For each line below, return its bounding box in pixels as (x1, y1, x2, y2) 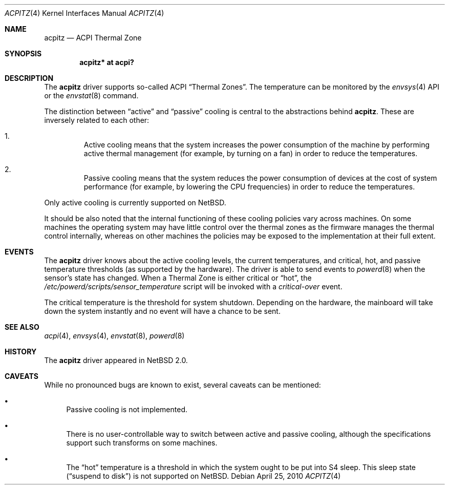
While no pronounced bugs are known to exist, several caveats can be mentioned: (44, 380, 321, 389)
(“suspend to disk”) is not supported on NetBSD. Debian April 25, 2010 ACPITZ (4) (66, 472, 341, 480)
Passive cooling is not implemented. (66, 405, 188, 414)
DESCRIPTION (5, 74, 54, 82)
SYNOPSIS (5, 49, 42, 58)
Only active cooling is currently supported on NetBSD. (44, 198, 226, 207)
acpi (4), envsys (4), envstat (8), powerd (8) (44, 331, 185, 340)
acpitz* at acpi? (79, 58, 134, 67)
